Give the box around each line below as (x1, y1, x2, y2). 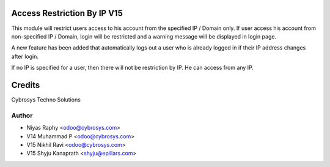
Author (11, 111, 33, 119)
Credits (11, 80, 40, 90)
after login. (11, 53, 39, 60)
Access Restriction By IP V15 (11, 8, 123, 18)
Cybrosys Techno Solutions (11, 95, 81, 103)
